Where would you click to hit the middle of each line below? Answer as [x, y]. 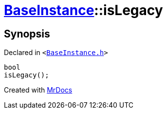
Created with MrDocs [38, 90]
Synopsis [27, 34]
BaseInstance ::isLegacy [83, 10]
